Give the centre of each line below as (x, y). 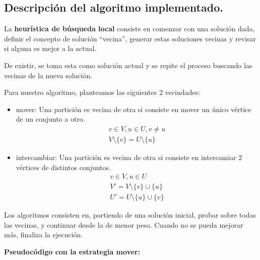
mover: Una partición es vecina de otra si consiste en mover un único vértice (134, 109)
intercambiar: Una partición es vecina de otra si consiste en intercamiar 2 (129, 157)
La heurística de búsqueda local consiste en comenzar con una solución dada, (129, 29)
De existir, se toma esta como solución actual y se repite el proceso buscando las (128, 65)
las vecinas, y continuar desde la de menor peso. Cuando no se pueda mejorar (124, 224)
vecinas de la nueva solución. (48, 75)
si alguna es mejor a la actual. (50, 48)
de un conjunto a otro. (50, 119)
